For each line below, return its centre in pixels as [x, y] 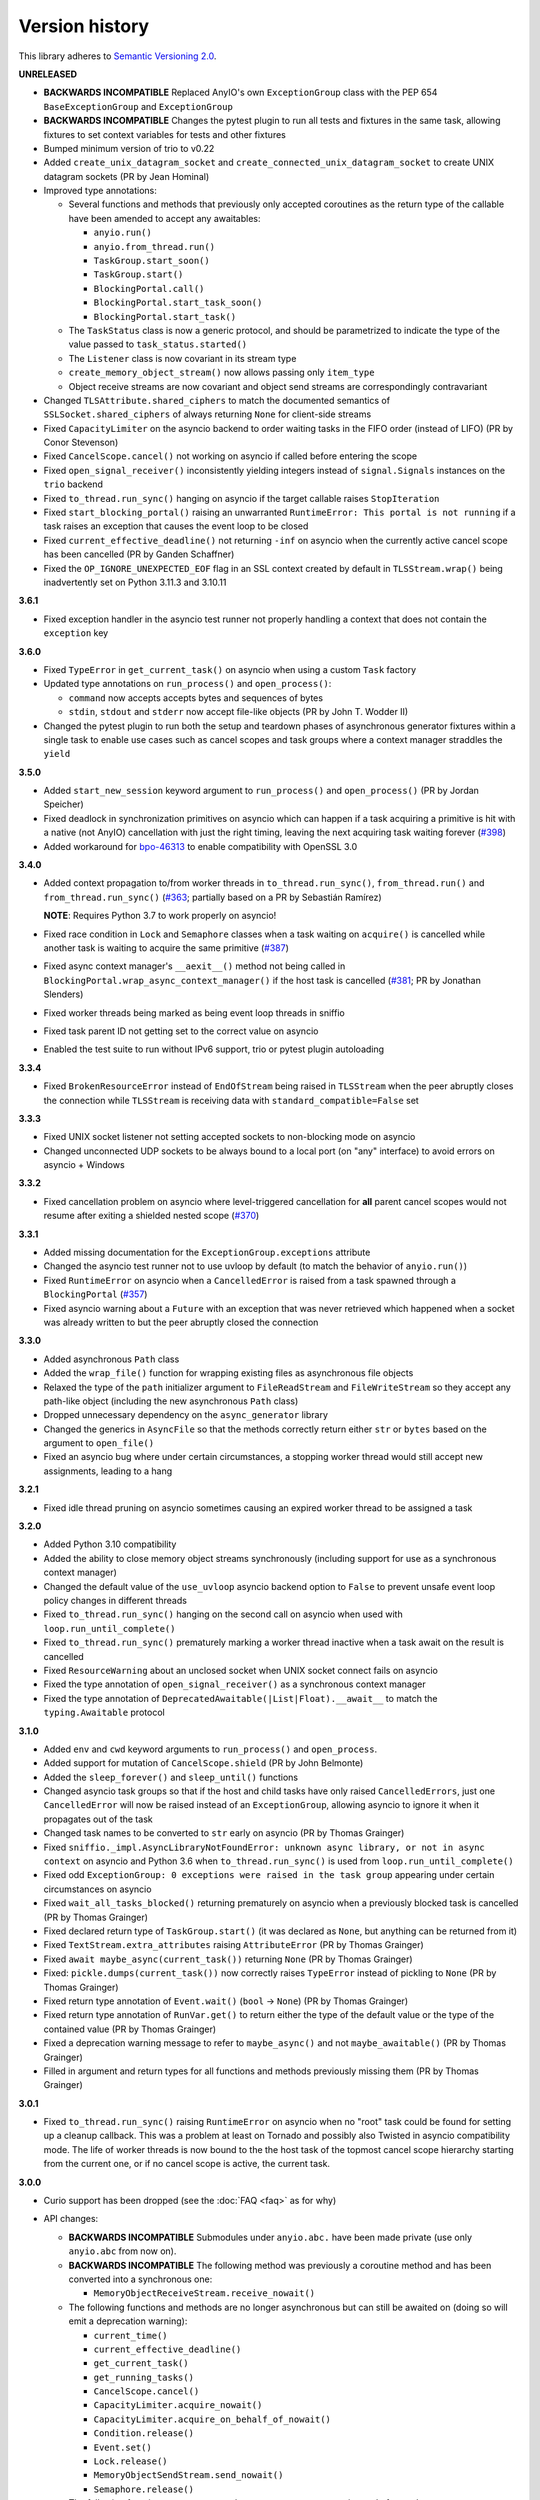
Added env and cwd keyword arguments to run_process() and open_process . [210, 1749]
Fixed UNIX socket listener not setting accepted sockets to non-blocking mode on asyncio [229, 1137]
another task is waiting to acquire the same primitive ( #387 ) [166, 947]
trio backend [73, 484]
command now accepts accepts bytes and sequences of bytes [196, 697]
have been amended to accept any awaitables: [164, 218]
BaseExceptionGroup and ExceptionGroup [138, 106]
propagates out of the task [98, 1819]
